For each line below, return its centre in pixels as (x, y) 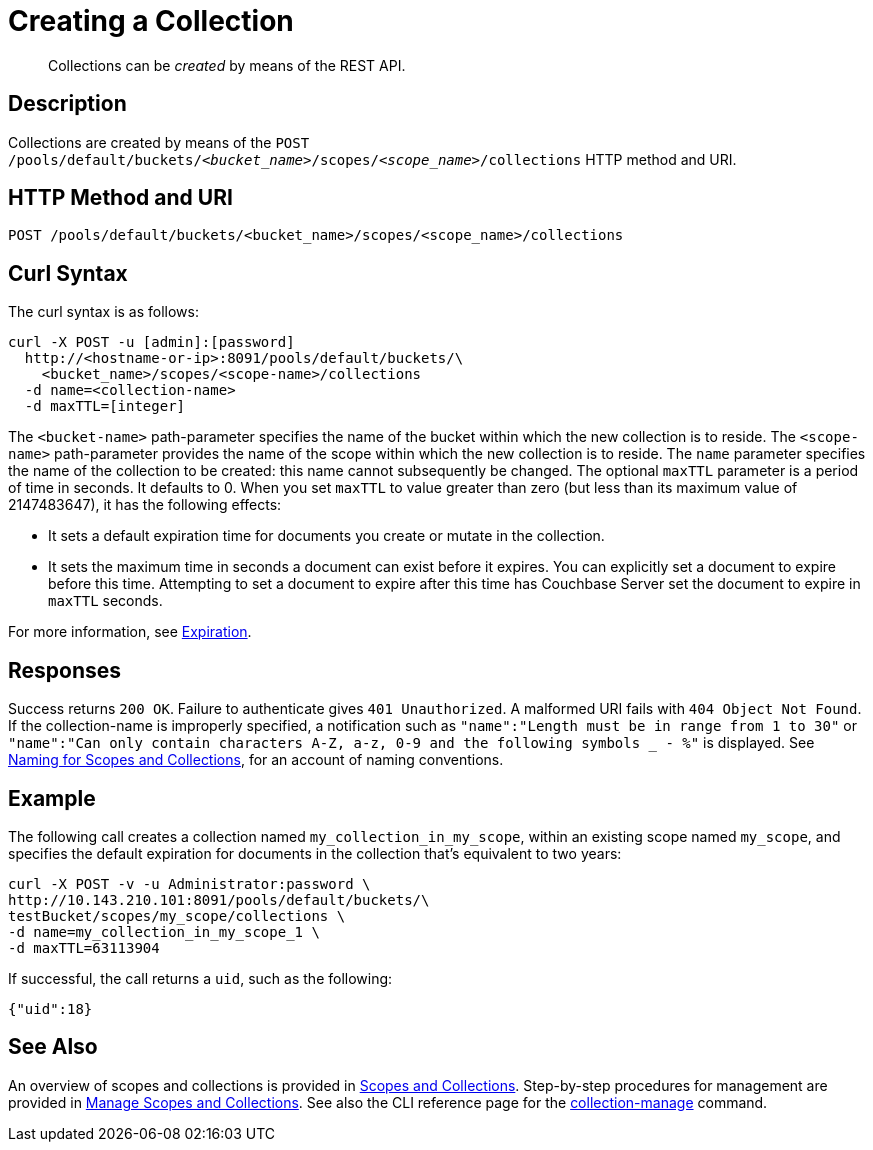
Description (67, 104)
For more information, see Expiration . (130, 632)
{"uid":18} (50, 1008)
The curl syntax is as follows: (104, 312)
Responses (65, 670)
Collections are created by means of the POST (159, 142)
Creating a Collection (151, 21)
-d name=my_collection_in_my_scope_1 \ (164, 931)
